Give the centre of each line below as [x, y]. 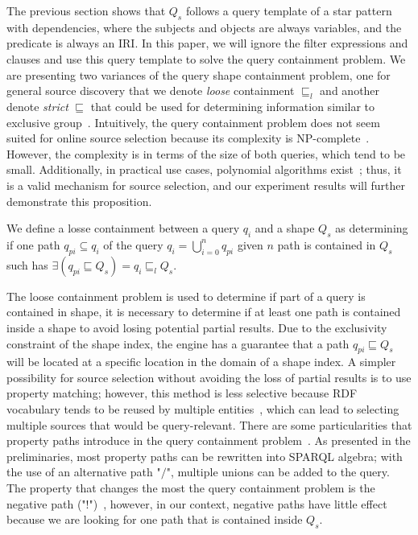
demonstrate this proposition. [79, 201]
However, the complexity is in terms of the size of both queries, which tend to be [206, 153]
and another [350, 91]
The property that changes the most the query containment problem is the [191, 488]
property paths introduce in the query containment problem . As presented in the [209, 440]
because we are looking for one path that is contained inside [155, 519]
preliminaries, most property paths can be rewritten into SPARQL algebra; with [205, 456]
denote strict [37, 106]
